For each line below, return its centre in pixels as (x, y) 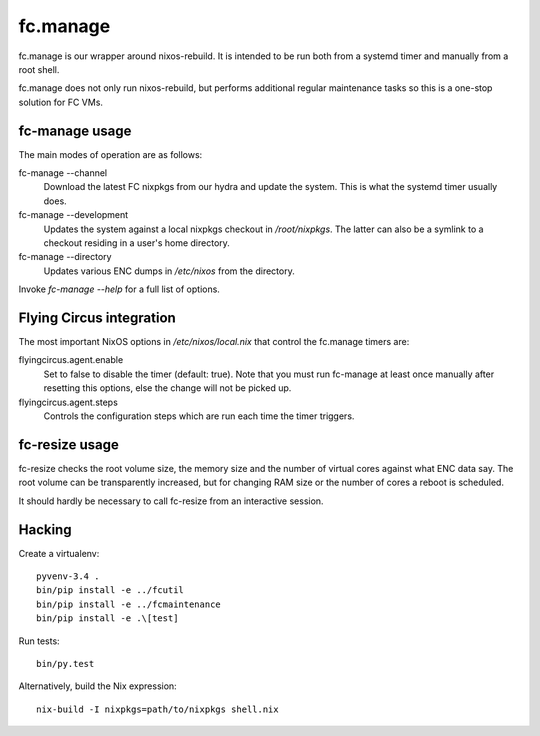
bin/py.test (65, 663)
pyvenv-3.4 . (68, 576)
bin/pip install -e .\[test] (107, 618)
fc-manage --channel (63, 173)
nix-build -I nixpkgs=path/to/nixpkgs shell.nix (157, 709)
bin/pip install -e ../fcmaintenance (129, 604)
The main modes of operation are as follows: (110, 154)
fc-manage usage (75, 130)
